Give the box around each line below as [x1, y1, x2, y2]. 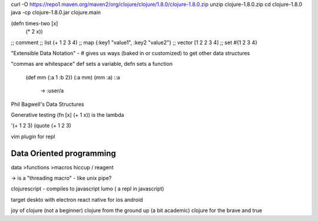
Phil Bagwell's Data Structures [11, 101, 85, 108]
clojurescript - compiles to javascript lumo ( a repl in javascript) [11, 185, 164, 192]
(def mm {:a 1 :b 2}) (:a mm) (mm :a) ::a [25, 73, 120, 81]
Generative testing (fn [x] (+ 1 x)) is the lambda [11, 111, 124, 118]
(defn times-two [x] [11, 19, 58, 26]
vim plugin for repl [11, 133, 55, 140]
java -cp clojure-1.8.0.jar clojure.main [11, 9, 101, 16]
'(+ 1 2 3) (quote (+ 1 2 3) [11, 122, 72, 129]
